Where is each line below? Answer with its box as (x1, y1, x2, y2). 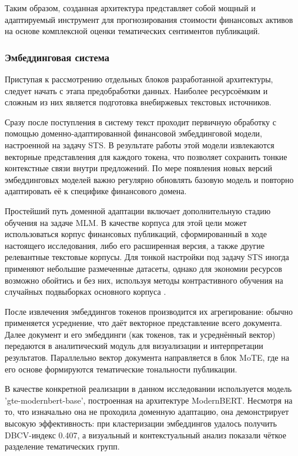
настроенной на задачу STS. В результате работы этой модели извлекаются (5, 138, 274, 151)
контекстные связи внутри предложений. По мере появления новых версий (5, 162, 273, 174)
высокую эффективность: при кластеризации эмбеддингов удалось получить (5, 417, 277, 430)
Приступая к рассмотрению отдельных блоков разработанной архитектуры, (5, 73, 273, 85)
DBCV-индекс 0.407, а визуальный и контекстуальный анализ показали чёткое (5, 428, 286, 441)
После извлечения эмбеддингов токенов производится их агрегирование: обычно (5, 305, 293, 317)
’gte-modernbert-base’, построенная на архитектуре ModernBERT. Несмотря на (5, 394, 293, 406)
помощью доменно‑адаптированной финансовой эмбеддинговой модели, (5, 127, 263, 139)
